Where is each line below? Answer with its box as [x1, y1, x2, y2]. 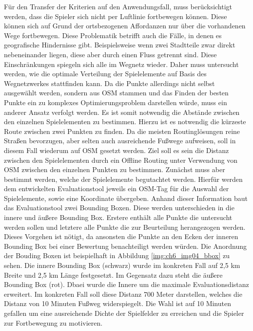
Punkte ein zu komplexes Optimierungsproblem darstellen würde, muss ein [4, 97, 227, 107]
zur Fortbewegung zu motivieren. [4, 317, 103, 328]
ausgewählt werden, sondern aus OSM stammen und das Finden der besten [4, 88, 229, 98]
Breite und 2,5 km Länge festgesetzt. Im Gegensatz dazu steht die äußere [4, 269, 223, 280]
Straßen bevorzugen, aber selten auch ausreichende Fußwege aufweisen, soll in [4, 135, 236, 146]
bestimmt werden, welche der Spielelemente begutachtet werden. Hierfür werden [4, 174, 243, 184]
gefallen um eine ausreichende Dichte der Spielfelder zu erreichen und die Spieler [4, 308, 244, 318]
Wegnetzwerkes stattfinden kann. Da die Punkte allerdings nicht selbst [4, 78, 215, 88]
